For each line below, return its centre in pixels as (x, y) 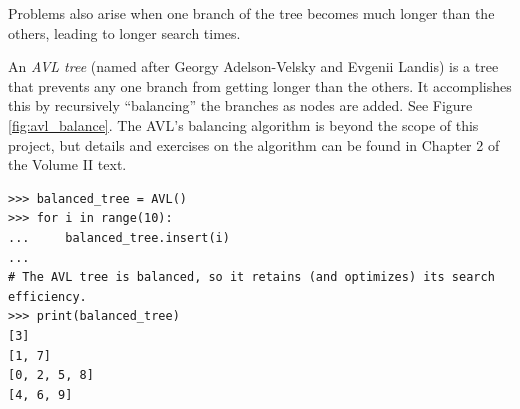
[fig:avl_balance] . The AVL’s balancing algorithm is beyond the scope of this (243, 124)
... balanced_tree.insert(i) (119, 237)
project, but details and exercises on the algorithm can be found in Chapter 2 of (254, 144)
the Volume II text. (67, 164)
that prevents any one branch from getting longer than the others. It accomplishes (260, 85)
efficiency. (47, 296)
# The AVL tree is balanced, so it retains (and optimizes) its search (251, 277)
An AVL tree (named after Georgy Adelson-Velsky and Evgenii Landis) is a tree (253, 66)
